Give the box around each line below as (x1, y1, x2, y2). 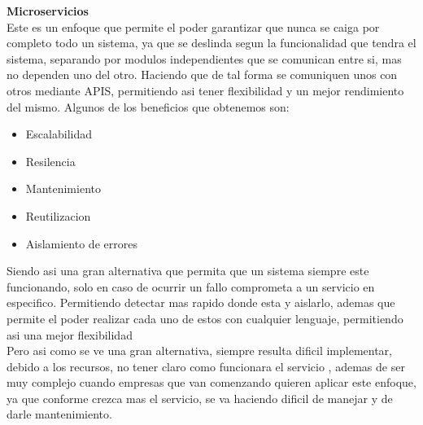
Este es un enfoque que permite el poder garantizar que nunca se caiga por (7, 18, 380, 35)
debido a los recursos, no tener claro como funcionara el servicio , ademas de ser (7, 357, 405, 375)
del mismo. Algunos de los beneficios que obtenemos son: (7, 98, 290, 115)
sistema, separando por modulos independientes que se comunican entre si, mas (7, 50, 402, 67)
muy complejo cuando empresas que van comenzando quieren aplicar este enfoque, (7, 374, 416, 391)
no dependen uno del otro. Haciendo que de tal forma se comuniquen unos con (7, 66, 398, 83)
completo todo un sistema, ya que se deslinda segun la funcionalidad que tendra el (7, 34, 416, 51)
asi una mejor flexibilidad (7, 326, 133, 343)
